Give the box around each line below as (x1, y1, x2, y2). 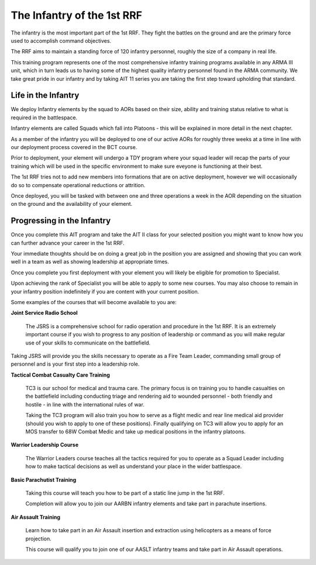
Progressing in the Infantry (11, 216, 111, 226)
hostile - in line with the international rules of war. (25, 401, 145, 408)
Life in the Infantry (11, 91, 80, 101)
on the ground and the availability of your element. (11, 201, 133, 208)
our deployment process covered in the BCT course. (11, 143, 138, 150)
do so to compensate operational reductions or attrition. (11, 181, 146, 188)
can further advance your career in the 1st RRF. (11, 239, 125, 246)
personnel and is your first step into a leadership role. (11, 360, 140, 368)
